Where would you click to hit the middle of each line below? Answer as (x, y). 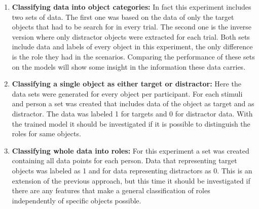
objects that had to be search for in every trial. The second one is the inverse (132, 27)
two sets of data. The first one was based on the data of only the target (123, 17)
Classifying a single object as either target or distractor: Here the (126, 84)
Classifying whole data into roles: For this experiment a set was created (131, 150)
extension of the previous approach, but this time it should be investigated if (131, 180)
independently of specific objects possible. (77, 200)
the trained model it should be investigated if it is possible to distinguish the (131, 123)
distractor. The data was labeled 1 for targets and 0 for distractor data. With (132, 113)
